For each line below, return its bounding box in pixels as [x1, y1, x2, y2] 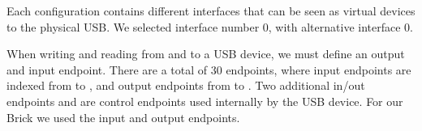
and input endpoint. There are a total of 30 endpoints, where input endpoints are [6, 61, 411, 78]
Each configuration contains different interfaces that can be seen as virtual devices [6, 2, 416, 19]
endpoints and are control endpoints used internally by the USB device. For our [6, 92, 403, 109]
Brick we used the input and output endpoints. [6, 108, 240, 125]
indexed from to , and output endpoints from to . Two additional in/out [6, 77, 365, 94]
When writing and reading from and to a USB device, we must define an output [6, 45, 405, 62]
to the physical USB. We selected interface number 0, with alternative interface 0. [6, 18, 413, 35]
